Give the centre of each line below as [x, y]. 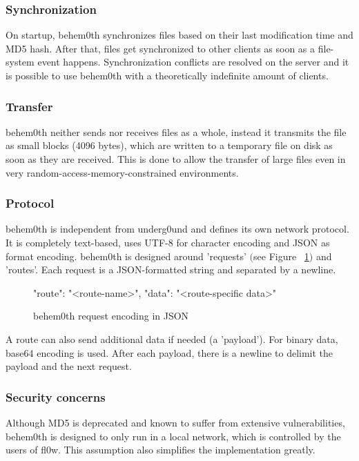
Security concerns [56, 396]
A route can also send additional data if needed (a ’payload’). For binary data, [172, 339]
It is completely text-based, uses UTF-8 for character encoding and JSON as [168, 242]
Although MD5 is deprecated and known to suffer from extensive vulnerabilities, [175, 422]
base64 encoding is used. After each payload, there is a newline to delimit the [169, 352]
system [20, 62]
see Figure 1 [281, 256]
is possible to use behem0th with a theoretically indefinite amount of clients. [167, 75]
